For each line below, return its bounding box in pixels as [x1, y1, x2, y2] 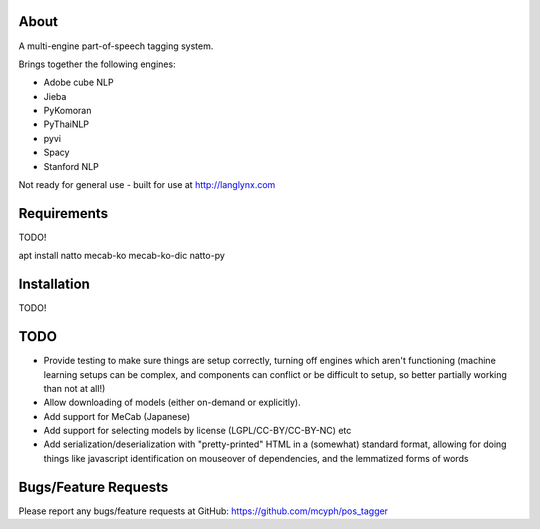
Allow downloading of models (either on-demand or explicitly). [43, 396, 301, 409]
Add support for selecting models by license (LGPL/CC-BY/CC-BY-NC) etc [43, 425, 352, 437]
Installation [18, 276, 90, 293]
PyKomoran [43, 105, 92, 117]
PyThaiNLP [43, 118, 90, 130]
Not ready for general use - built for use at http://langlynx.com [18, 179, 276, 191]
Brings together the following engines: [18, 58, 176, 70]
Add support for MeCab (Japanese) [43, 410, 191, 422]
